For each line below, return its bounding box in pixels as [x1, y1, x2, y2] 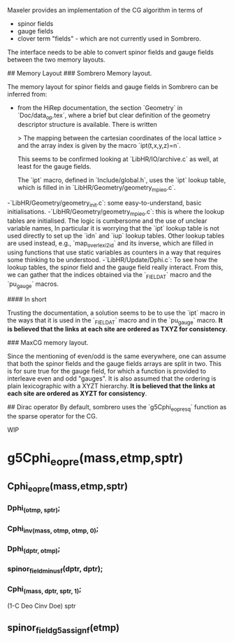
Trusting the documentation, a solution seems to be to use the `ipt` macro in [7, 308, 226, 317]
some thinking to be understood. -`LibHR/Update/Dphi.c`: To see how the [7, 255, 218, 264]
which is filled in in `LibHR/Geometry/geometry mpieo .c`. [17, 183, 176, 193]
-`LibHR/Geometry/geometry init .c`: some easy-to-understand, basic [7, 198, 202, 209]
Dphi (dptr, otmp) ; [7, 543, 61, 555]
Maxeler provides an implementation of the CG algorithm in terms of [7, 6, 203, 14]
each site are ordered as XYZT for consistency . [7, 389, 147, 398]
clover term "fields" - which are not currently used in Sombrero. [17, 34, 201, 43]
